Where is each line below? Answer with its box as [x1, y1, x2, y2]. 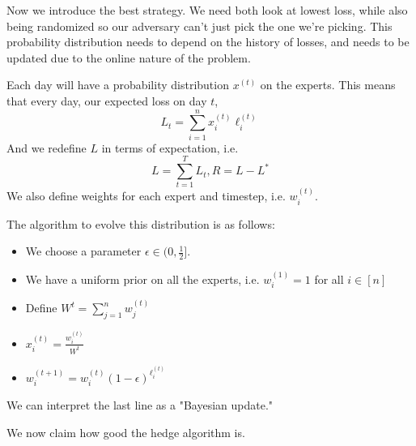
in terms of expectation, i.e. [101, 139, 239, 156]
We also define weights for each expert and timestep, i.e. [6, 187, 286, 204]
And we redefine [6, 139, 87, 156]
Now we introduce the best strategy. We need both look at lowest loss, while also [6, 2, 408, 18]
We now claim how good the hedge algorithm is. [6, 423, 245, 440]
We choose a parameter [25, 242, 142, 259]
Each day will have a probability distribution [6, 76, 229, 93]
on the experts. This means [260, 76, 396, 93]
